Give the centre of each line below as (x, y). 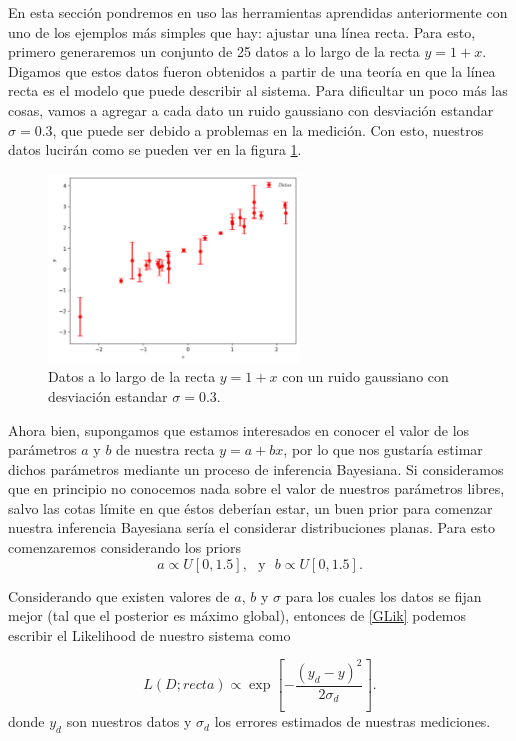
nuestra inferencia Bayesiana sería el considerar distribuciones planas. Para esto (251, 527)
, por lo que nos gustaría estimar (383, 449)
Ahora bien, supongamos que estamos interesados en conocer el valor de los (239, 429)
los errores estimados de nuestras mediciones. (352, 721)
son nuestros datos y (129, 721)
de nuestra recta (165, 449)
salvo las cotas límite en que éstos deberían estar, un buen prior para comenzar (250, 507)
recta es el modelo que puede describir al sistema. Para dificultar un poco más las (258, 90)
